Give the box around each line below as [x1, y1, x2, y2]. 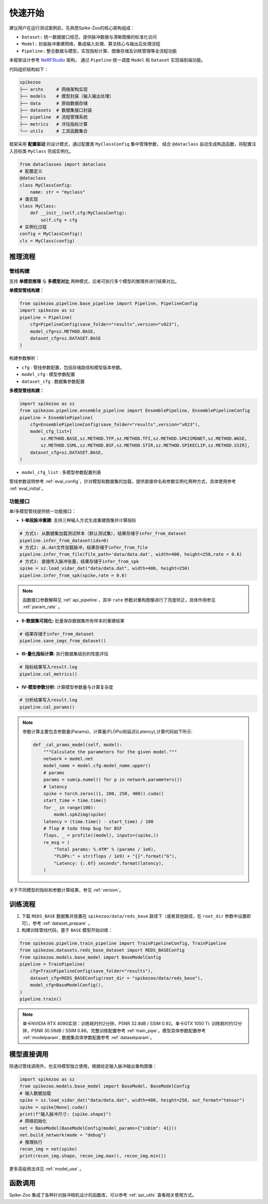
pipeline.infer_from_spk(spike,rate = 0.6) [19, 573, 128, 578]
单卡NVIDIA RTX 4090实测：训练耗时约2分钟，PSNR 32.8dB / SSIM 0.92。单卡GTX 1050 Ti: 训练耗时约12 [22, 1021, 238, 1027]
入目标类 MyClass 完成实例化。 [9, 148, 74, 154]
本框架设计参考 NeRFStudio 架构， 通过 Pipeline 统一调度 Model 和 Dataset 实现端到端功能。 [9, 57, 206, 63]
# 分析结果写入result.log [19, 697, 77, 703]
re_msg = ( [43, 840, 70, 845]
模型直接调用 [9, 1050, 49, 1059]
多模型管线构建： [9, 387, 44, 393]
